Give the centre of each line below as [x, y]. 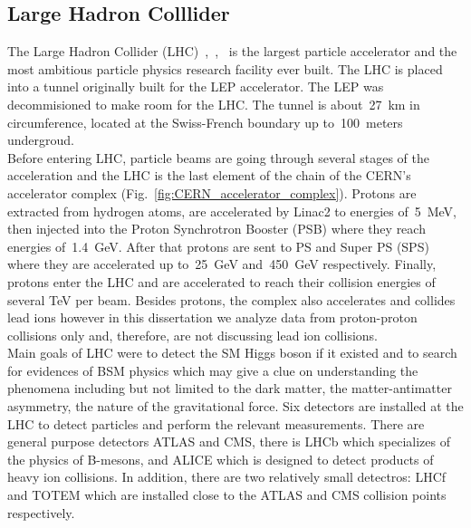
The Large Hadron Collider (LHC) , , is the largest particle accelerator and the [232, 51]
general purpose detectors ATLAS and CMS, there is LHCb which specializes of [229, 442]
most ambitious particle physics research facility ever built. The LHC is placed [225, 68]
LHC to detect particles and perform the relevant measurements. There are [216, 423]
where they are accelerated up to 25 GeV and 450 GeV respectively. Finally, [222, 264]
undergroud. [41, 140]
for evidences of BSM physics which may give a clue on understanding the [213, 370]
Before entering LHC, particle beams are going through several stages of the [219, 157]
